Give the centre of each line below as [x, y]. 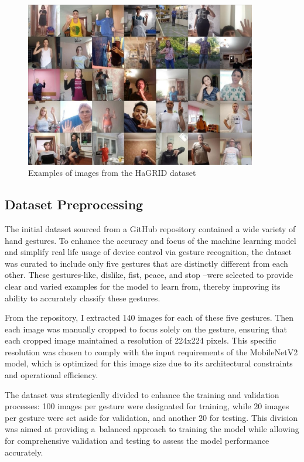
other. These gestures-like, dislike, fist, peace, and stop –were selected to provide [149, 275]
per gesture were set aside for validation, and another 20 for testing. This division [151, 417]
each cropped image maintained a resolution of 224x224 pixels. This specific [141, 340]
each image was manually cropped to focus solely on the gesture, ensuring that [146, 329]
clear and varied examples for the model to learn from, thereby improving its [143, 286]
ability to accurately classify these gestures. [83, 298]
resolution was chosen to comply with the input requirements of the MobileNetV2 [151, 351]
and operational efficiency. [52, 375]
